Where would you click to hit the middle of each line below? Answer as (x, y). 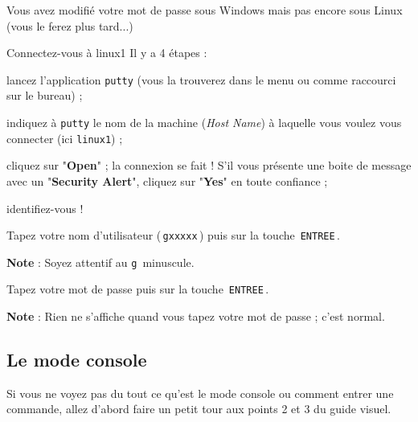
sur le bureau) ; (45, 95)
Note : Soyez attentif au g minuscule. (100, 262)
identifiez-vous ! (45, 208)
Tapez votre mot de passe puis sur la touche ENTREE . (138, 289)
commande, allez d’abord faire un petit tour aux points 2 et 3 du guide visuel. (199, 409)
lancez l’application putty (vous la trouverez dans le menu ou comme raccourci (201, 79)
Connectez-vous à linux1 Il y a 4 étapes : (107, 53)
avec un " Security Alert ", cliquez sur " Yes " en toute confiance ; (167, 180)
